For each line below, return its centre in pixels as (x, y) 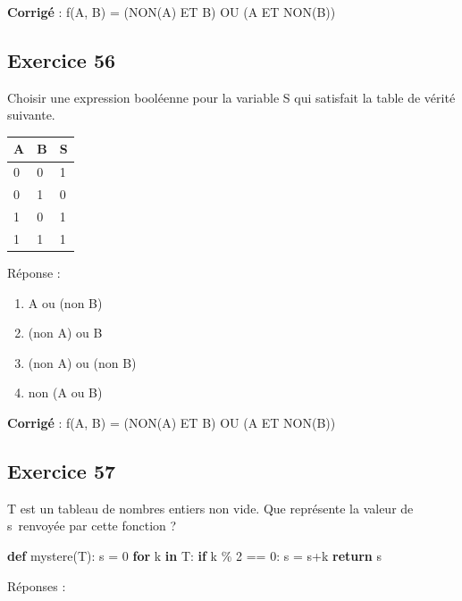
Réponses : (37, 585)
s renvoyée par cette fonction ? (92, 526)
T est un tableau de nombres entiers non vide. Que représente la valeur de (210, 508)
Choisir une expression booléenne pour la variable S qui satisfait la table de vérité (231, 97)
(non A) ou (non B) (82, 362)
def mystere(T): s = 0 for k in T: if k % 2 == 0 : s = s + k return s (194, 555)
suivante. (31, 115)
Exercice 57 (62, 470)
